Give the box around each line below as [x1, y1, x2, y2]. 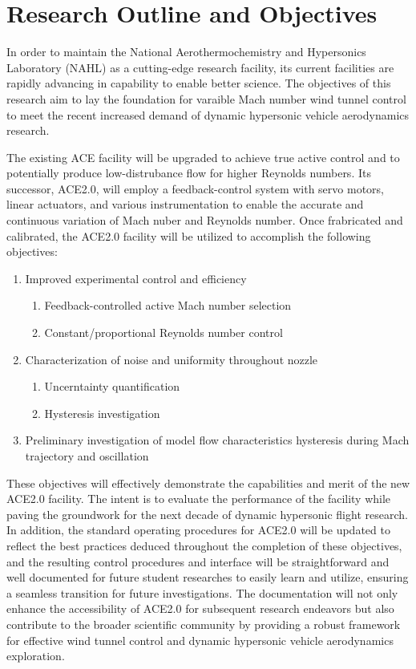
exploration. [6, 647, 65, 664]
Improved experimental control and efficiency [25, 270, 247, 286]
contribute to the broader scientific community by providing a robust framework [6, 615, 401, 632]
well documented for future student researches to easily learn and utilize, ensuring [6, 569, 409, 586]
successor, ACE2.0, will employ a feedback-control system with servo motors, [6, 180, 384, 197]
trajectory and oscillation [25, 448, 149, 464]
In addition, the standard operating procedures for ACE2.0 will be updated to [6, 521, 390, 538]
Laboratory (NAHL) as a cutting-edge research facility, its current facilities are [6, 59, 394, 75]
